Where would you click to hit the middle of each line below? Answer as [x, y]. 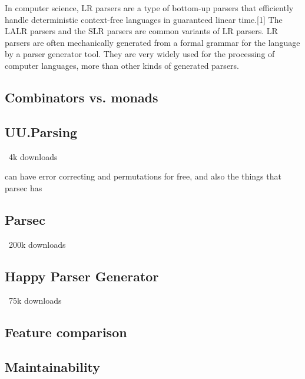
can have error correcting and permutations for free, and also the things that [143, 176]
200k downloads [37, 244]
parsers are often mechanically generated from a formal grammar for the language [152, 42]
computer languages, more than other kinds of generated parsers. [122, 65]
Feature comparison [66, 332]
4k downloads [33, 156]
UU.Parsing [41, 132]
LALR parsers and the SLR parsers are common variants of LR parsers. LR [141, 31]
